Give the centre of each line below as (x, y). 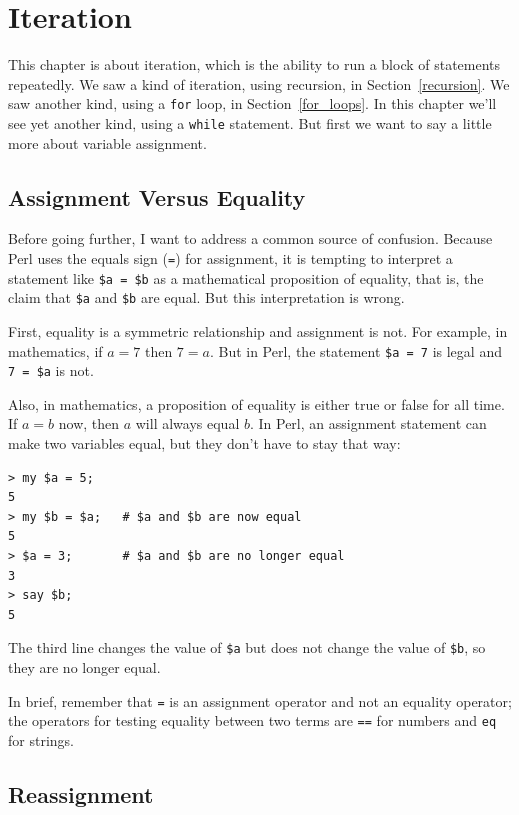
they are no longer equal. (84, 667)
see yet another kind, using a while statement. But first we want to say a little (250, 122)
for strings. (41, 739)
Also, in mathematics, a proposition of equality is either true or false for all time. (256, 403)
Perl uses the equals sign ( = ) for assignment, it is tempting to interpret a (230, 258)
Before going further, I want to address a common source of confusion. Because (250, 238)
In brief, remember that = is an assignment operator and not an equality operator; (260, 700)
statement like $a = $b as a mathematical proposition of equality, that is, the (246, 277)
